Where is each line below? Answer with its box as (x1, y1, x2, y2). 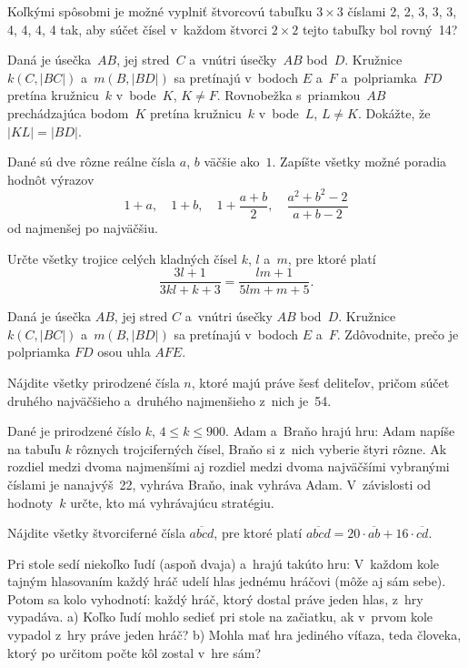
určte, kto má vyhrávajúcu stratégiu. (70, 492, 274, 511)
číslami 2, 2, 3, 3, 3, (347, 2, 457, 20)
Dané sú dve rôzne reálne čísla (7, 152, 176, 171)
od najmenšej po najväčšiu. (7, 218, 158, 237)
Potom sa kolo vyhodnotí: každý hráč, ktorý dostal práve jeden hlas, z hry (7, 589, 423, 608)
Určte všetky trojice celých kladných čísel (7, 248, 237, 268)
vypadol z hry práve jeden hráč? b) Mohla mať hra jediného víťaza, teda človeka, (7, 625, 462, 644)
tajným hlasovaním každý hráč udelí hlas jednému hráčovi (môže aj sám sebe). (7, 572, 446, 591)
